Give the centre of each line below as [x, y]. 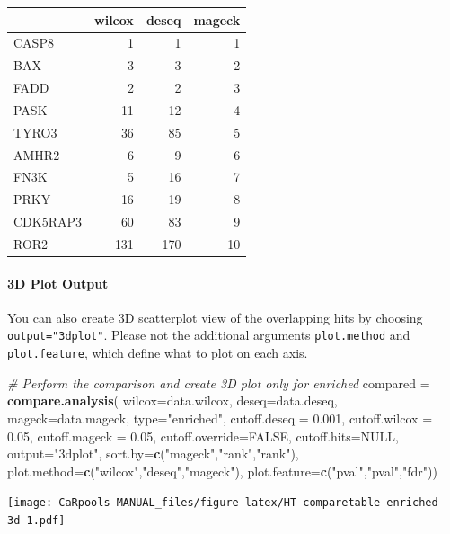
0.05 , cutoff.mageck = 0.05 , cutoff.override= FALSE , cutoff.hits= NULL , [203, 436]
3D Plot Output [58, 283]
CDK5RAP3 [48, 222]
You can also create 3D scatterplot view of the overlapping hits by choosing [215, 317]
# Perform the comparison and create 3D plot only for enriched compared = [219, 383]
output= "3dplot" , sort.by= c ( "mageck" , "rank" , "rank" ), [153, 454]
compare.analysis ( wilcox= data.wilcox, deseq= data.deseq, [172, 400]
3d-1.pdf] [36, 520]
